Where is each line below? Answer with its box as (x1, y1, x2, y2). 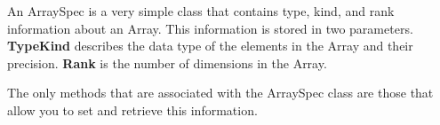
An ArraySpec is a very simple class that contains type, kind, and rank (7, 2, 395, 20)
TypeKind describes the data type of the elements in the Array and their (7, 36, 413, 55)
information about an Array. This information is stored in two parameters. (7, 19, 413, 37)
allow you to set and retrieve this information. (7, 100, 258, 119)
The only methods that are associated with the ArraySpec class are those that (7, 83, 434, 102)
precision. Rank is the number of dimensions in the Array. (7, 53, 327, 72)
